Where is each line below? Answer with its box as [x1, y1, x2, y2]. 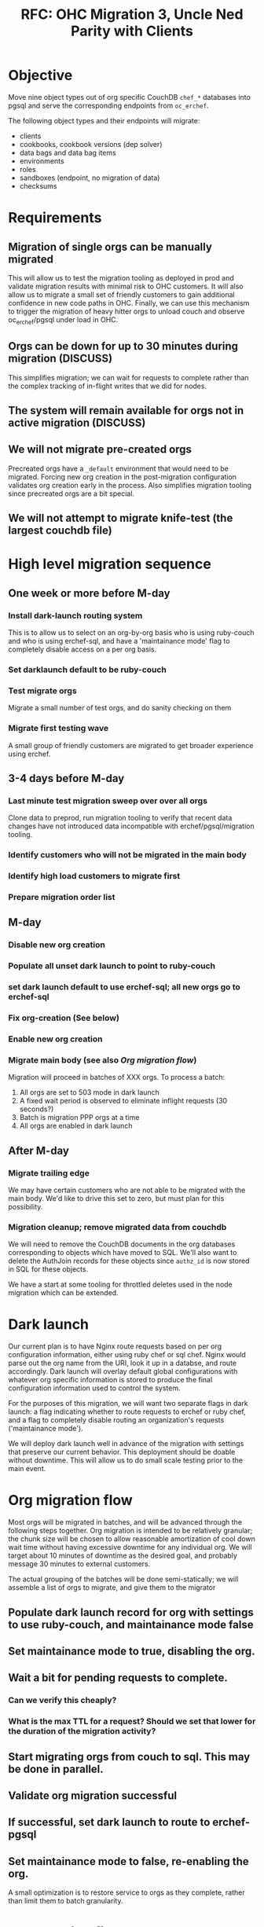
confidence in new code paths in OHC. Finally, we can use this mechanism [8, 298, 250, 307]
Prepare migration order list [8, 891, 115, 902]
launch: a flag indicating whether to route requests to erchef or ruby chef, [8, 1407, 246, 1416]
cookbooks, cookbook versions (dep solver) [19, 139, 163, 149]
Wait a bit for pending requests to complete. [8, 1672, 228, 1685]
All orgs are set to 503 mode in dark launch [19, 1088, 159, 1097]
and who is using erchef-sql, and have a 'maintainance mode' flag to [8, 637, 230, 646]
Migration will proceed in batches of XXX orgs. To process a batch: [8, 1073, 225, 1082]
